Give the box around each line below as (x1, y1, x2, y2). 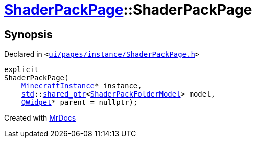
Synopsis (4, 28, 53, 41)
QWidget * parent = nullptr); (21, 98, 138, 107)
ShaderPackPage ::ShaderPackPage (4, 1, 252, 18)
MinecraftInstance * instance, (21, 82, 142, 90)
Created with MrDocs (4, 113, 76, 123)
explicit (4, 65, 39, 74)
